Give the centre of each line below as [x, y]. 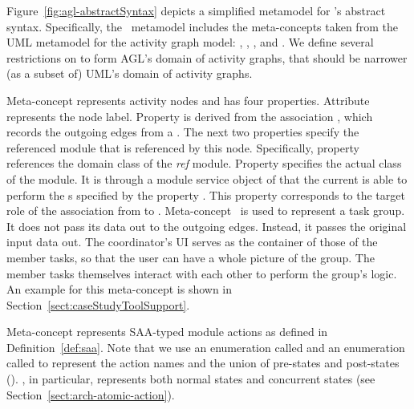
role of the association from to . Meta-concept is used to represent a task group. [206, 211]
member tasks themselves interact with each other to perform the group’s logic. [202, 273]
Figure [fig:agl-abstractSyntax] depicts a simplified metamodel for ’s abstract [196, 10]
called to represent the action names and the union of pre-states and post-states [203, 363]
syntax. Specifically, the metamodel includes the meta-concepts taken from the [202, 26]
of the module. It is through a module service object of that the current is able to [207, 178]
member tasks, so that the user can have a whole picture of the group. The [191, 257]
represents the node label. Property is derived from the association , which [190, 116]
